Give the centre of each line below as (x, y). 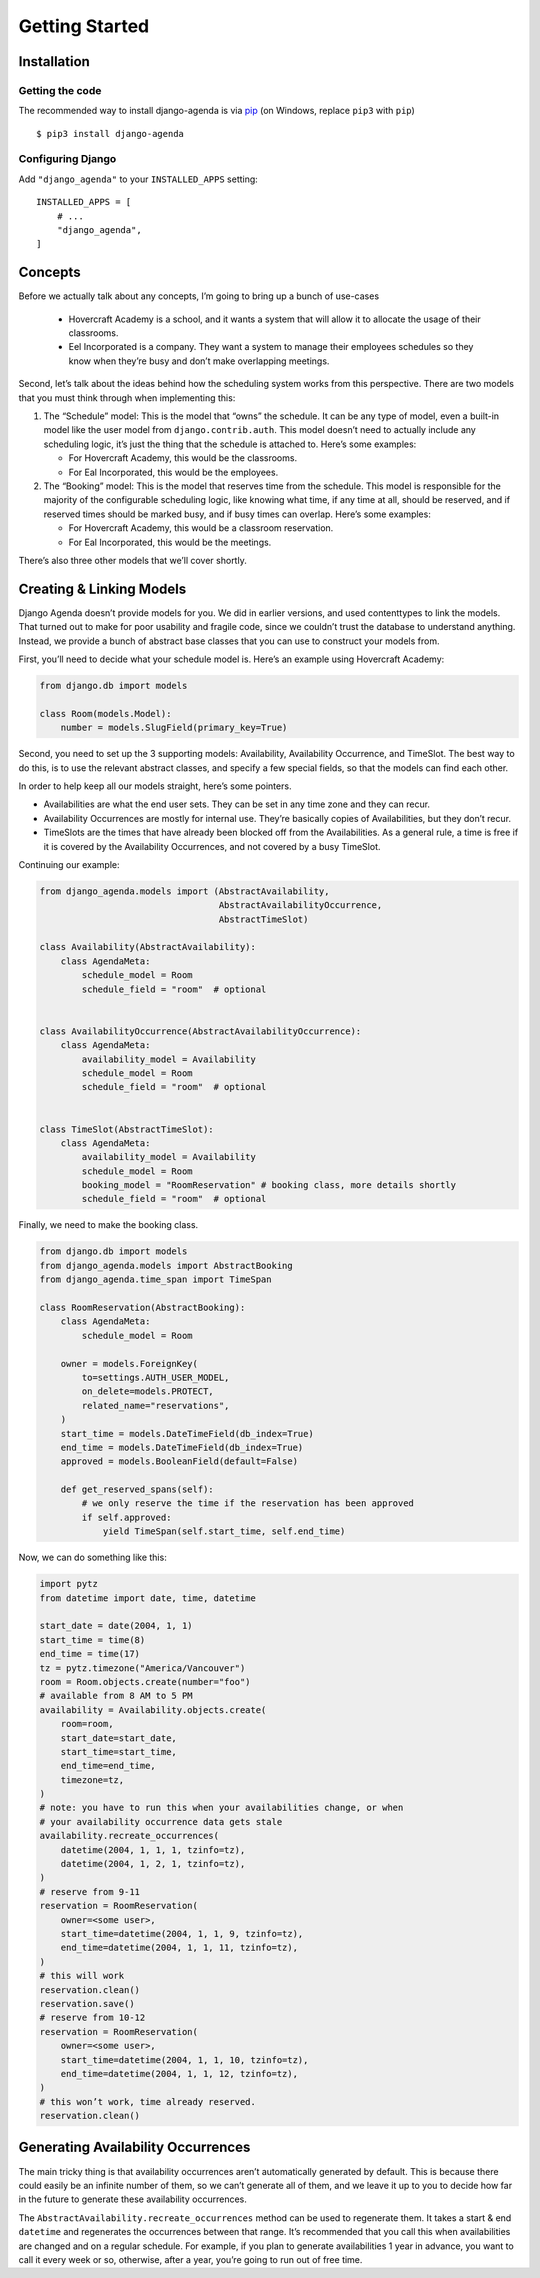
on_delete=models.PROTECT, (147, 1391)
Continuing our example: (69, 864)
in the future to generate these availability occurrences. (132, 2199)
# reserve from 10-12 (92, 2018)
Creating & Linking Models (102, 588)
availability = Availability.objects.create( (153, 1709)
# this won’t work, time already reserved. (148, 2101)
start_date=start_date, (118, 1738)
